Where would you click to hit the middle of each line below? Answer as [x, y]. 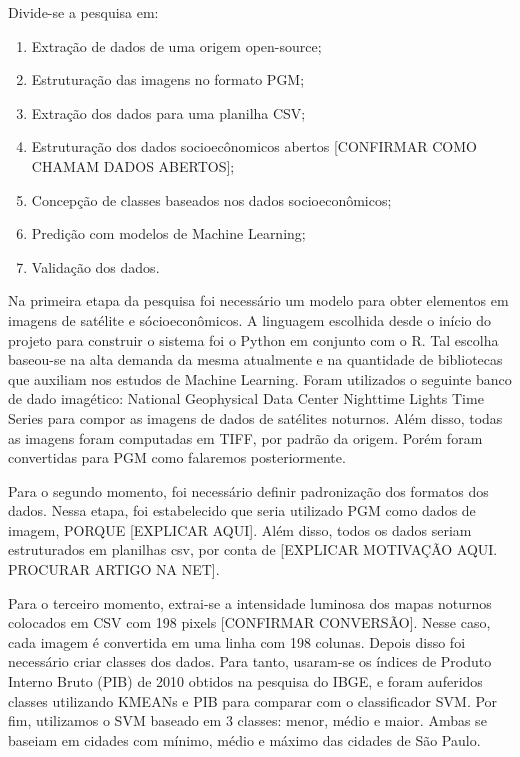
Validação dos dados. [95, 266]
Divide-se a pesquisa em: [83, 12]
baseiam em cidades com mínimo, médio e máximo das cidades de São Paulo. [244, 739]
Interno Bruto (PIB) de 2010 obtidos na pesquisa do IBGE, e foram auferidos [245, 681]
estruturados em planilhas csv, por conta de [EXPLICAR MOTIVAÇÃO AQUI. [253, 549]
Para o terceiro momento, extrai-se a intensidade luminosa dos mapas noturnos [250, 602]
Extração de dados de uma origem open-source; [176, 45]
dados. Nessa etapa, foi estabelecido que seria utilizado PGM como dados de [242, 510]
